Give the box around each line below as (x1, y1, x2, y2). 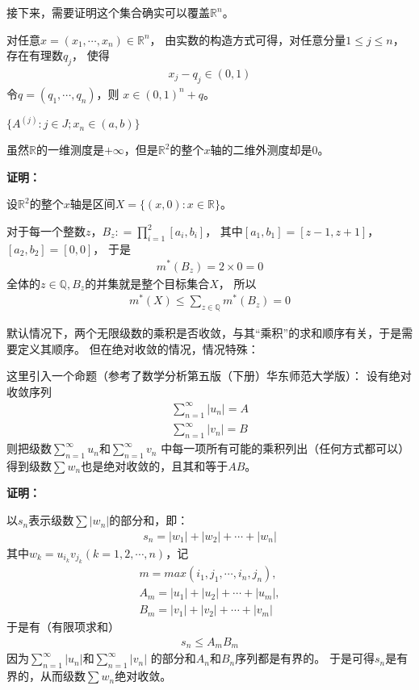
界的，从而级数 (6, 667, 86, 684)
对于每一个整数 (6, 223, 86, 240)
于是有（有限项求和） (6, 618, 119, 635)
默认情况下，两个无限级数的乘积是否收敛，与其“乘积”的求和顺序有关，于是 (6, 324, 402, 341)
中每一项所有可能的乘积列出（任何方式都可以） (161, 440, 410, 457)
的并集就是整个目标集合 (85, 274, 210, 291)
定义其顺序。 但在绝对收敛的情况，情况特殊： (17, 340, 259, 357)
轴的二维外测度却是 (210, 141, 312, 158)
